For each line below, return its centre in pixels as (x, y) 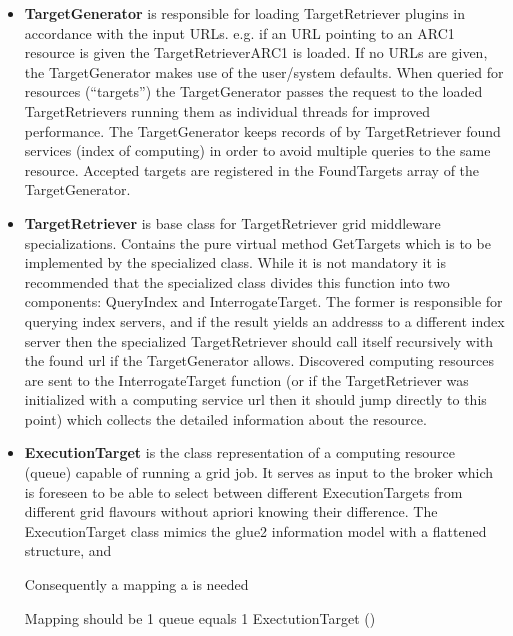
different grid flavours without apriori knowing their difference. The (231, 511)
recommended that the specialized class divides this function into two (237, 281)
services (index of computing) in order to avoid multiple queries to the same (257, 150)
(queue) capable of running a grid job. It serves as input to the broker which (259, 472)
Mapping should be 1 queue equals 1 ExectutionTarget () (200, 617)
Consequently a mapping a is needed (136, 584)
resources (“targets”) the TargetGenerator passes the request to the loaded (253, 91)
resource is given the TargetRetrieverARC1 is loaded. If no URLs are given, (256, 52)
